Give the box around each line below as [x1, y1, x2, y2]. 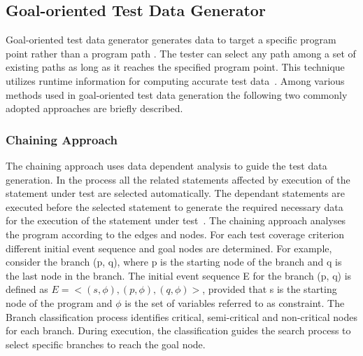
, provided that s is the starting [202, 282, 337, 296]
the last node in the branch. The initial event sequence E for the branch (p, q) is [6, 268, 352, 282]
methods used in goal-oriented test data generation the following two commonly [6, 87, 348, 102]
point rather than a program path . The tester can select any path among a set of [6, 46, 356, 60]
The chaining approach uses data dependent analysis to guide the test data [6, 158, 327, 172]
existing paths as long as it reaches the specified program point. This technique [6, 60, 345, 74]
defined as [6, 282, 48, 296]
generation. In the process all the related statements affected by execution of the [6, 172, 350, 186]
